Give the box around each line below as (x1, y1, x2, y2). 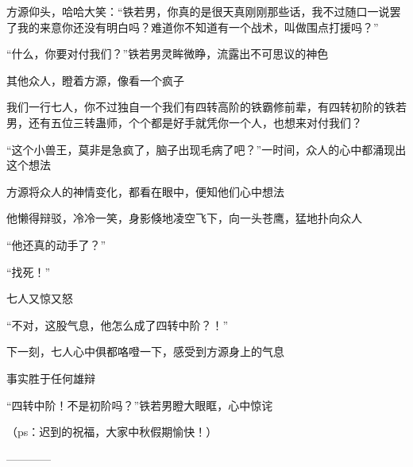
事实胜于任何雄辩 (6, 369, 95, 386)
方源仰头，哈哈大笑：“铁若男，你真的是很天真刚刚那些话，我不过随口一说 (6, 3, 390, 19)
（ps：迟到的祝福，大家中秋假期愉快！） (6, 423, 218, 440)
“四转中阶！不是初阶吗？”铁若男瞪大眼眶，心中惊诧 (6, 396, 273, 413)
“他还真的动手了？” (6, 236, 106, 253)
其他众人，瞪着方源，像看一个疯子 (6, 71, 184, 88)
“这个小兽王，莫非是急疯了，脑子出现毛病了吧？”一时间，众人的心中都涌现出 (6, 141, 407, 157)
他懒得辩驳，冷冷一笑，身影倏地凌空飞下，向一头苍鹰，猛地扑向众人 (6, 210, 362, 226)
